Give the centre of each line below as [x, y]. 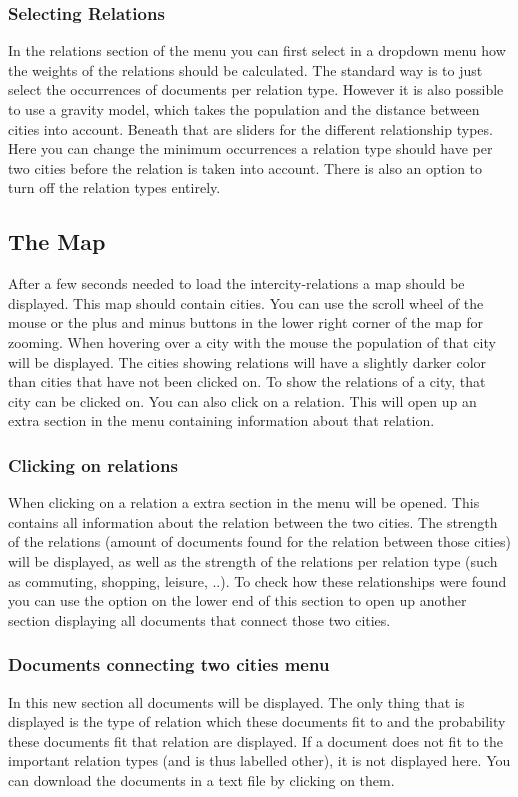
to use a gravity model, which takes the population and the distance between [244, 109]
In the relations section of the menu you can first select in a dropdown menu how [257, 50]
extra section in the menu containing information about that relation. [221, 420]
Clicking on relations [93, 464]
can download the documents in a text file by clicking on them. [201, 779]
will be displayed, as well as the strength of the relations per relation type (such [253, 560]
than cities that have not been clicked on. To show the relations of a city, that [247, 381]
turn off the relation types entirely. [114, 187]
